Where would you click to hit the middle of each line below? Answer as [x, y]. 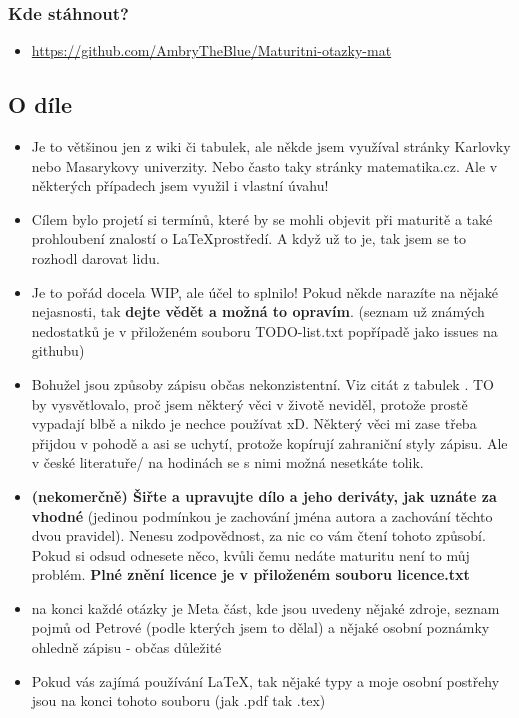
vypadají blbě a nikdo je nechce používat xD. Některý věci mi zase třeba [254, 423]
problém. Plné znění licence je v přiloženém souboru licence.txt [250, 574]
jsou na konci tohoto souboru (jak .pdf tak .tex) [178, 700]
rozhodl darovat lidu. [95, 257]
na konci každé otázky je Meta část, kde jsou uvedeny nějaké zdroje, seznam [265, 607]
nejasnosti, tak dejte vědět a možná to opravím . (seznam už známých [258, 311]
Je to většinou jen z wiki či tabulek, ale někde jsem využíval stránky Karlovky [271, 146]
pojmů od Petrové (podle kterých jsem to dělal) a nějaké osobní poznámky [260, 627]
